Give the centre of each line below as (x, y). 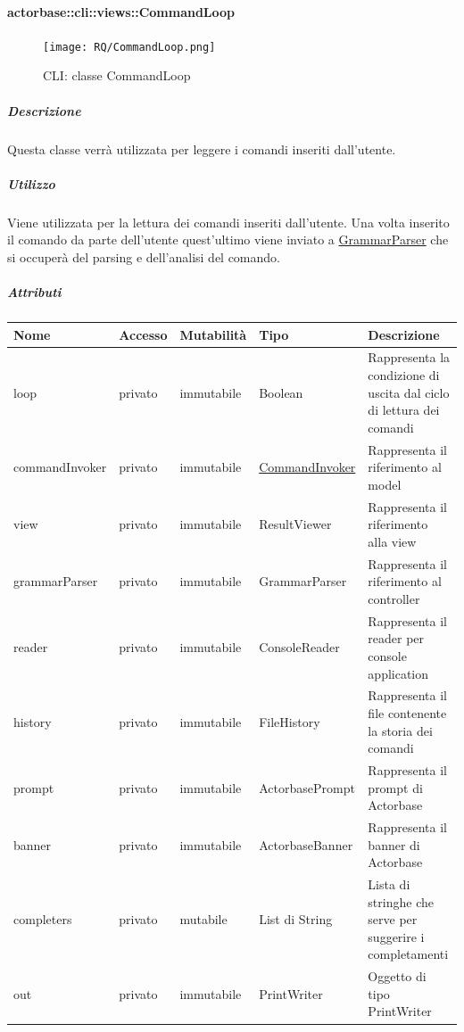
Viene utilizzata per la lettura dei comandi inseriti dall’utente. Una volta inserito (228, 222)
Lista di (389, 884)
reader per (396, 638)
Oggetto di (397, 976)
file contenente (407, 712)
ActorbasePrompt (307, 787)
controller (394, 598)
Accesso (143, 334)
